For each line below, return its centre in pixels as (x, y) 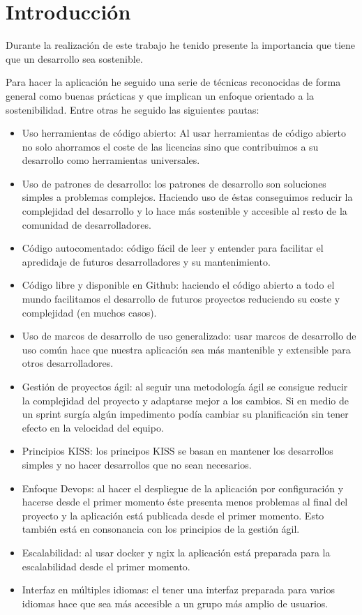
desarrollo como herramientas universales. (111, 160)
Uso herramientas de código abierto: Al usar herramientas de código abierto (184, 133)
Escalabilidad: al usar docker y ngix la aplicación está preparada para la (176, 552)
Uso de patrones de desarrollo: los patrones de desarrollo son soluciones (174, 183)
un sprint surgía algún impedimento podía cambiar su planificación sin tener (185, 414)
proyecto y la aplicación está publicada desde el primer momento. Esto (173, 515)
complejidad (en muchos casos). (89, 312)
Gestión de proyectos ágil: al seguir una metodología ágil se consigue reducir (185, 386)
